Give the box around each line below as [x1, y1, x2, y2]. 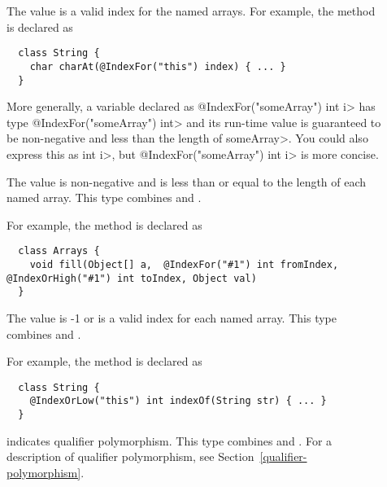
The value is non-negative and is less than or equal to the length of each [7, 173, 367, 190]
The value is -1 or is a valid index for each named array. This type [7, 309, 337, 326]
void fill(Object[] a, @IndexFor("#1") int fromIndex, [29, 258, 339, 270]
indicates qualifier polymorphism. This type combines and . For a [7, 432, 333, 449]
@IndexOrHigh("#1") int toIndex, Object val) [7, 272, 257, 284]
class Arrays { [18, 245, 100, 257]
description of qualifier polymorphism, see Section [7, 448, 254, 465]
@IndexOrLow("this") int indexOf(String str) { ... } [29, 395, 327, 407]
